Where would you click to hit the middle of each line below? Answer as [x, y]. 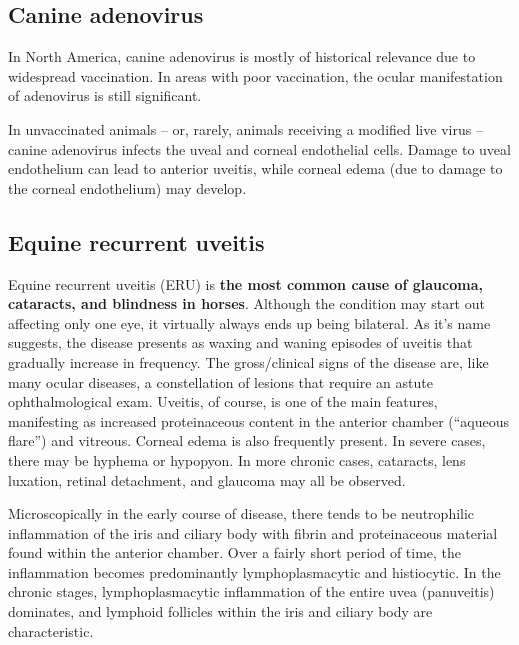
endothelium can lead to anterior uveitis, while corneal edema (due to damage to [255, 168]
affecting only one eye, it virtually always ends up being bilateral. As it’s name [249, 322]
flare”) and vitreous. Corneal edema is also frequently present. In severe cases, [247, 440]
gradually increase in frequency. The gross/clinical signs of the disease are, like [248, 361]
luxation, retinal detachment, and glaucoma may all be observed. [207, 479]
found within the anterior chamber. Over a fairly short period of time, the [235, 552]
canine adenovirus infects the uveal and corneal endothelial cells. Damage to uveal [259, 148]
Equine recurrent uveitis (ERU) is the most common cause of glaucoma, [245, 283]
